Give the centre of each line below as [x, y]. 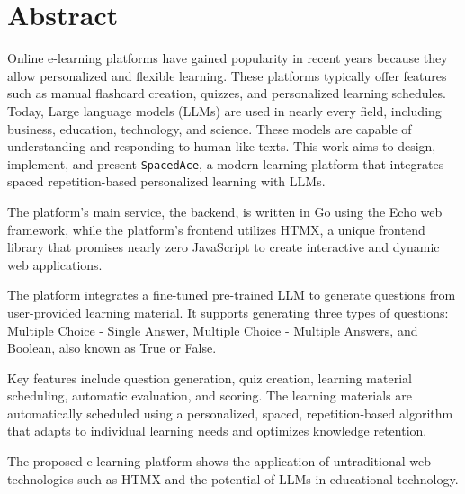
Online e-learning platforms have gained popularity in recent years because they [228, 58]
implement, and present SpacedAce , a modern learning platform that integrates [226, 163]
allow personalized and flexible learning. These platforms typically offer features [227, 75]
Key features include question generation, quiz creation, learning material [210, 377]
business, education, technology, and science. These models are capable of [210, 128]
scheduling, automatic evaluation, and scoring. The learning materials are [210, 395]
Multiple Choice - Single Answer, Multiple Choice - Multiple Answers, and [213, 330]
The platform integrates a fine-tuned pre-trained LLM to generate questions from [232, 295]
